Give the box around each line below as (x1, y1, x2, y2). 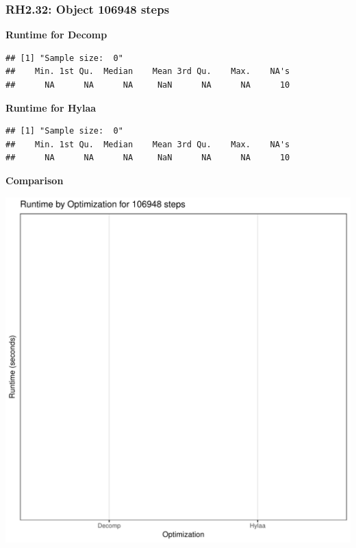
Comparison (5, 173, 64, 187)
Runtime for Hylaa (5, 100, 97, 114)
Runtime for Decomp (5, 27, 107, 42)
